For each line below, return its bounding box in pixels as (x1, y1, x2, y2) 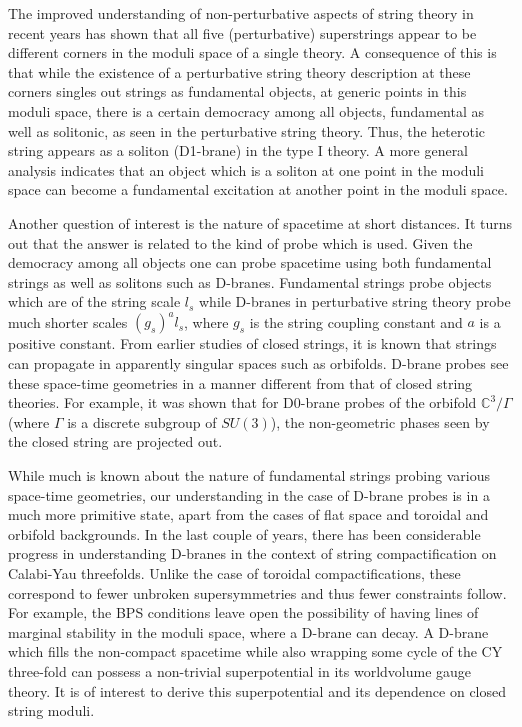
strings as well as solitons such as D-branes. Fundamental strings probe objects (8, 271, 492, 292)
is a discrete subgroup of (67, 411, 217, 432)
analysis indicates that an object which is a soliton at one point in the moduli (8, 159, 485, 180)
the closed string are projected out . (8, 431, 223, 452)
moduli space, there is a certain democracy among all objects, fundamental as (8, 100, 485, 121)
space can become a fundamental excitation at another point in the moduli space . (8, 179, 508, 200)
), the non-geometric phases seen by (270, 411, 490, 432)
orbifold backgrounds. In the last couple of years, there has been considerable (8, 523, 481, 544)
